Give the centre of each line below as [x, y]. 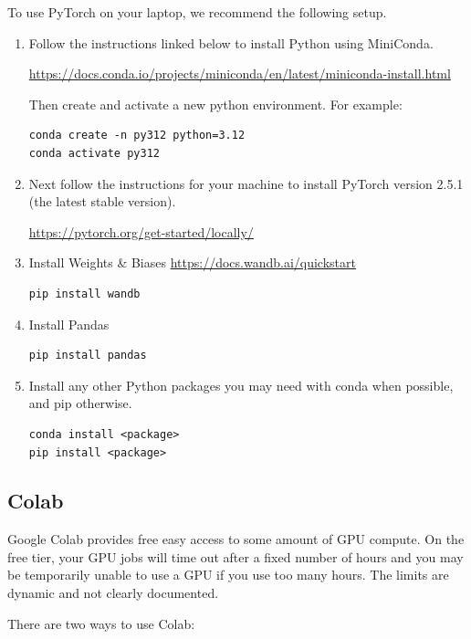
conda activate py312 [94, 153]
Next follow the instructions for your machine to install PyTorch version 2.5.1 [246, 183]
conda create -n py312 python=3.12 [137, 136]
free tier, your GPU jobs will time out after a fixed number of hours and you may [235, 556]
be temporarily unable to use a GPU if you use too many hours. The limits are [228, 575]
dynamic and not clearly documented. [113, 593]
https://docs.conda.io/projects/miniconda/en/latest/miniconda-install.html [240, 73]
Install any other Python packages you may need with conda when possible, [241, 385]
